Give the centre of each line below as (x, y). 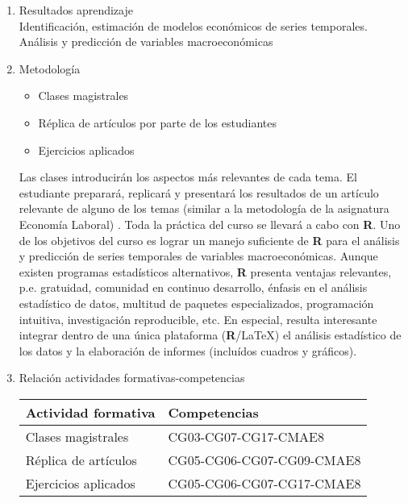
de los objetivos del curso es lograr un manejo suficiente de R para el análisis (209, 240)
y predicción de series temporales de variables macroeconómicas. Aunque (198, 256)
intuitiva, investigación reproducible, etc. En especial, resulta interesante (198, 319)
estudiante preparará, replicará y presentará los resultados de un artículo (199, 192)
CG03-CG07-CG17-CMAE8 (246, 436)
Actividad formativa (90, 412)
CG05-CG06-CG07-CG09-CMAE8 (264, 459)
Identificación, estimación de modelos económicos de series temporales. (193, 25)
